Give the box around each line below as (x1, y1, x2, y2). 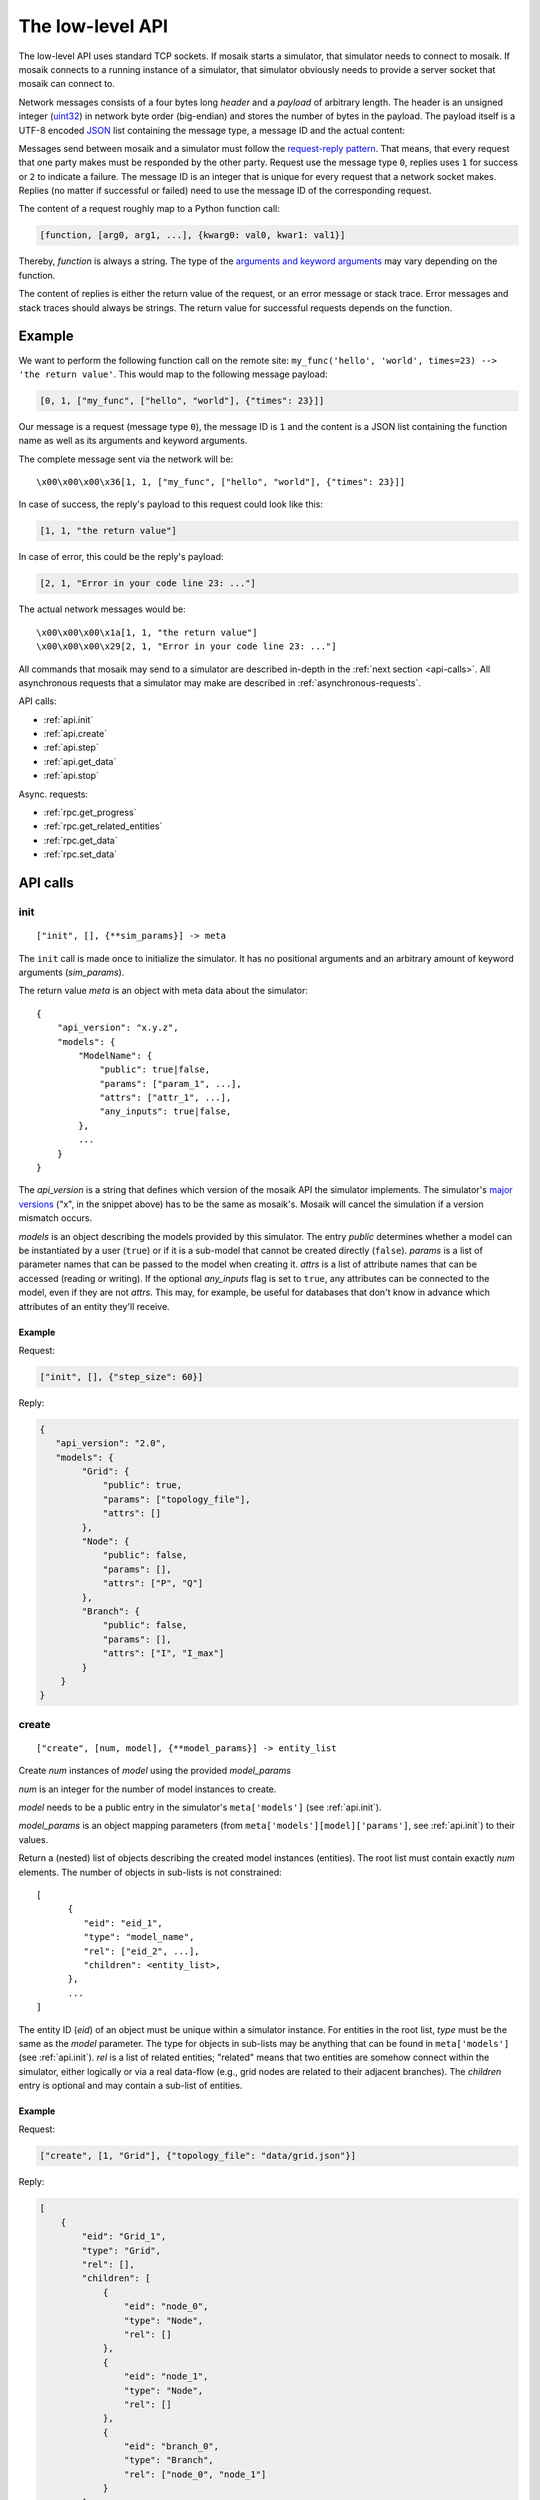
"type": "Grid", (81, 2245, 162, 2256)
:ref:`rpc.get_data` (43, 834, 119, 846)
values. (18, 1833, 49, 1845)
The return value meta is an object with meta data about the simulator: (18, 985, 309, 997)
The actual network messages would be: (18, 603, 186, 615)
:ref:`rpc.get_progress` (43, 806, 137, 819)
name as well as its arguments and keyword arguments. (18, 435, 248, 447)
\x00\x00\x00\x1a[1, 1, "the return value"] (36, 626, 259, 638)
